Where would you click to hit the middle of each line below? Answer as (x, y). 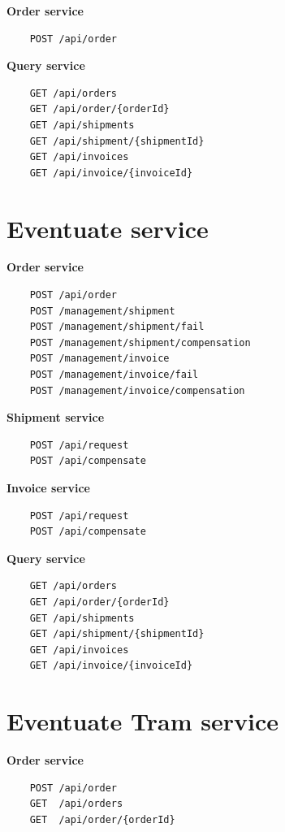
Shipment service (56, 417)
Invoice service (48, 487)
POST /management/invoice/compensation (137, 390)
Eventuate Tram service (142, 721)
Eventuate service (108, 228)
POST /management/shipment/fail (117, 327)
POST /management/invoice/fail (114, 375)
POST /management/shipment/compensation (140, 342)
